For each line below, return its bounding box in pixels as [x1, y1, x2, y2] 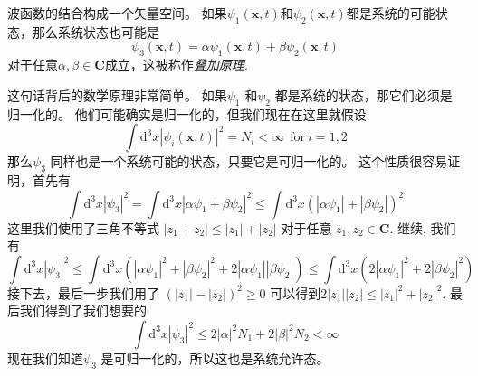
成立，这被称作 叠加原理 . [104, 55, 248, 74]
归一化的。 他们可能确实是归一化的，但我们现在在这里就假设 [7, 104, 367, 123]
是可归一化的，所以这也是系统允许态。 [100, 348, 330, 367]
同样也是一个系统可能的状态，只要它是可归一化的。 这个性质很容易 [50, 152, 448, 171]
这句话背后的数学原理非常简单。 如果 [7, 85, 227, 104]
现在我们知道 [7, 348, 83, 367]
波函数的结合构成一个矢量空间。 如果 [7, 4, 227, 22]
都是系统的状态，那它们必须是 [274, 85, 453, 104]
